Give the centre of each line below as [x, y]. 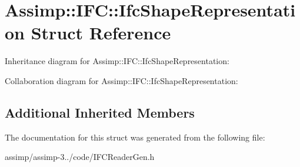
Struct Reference [101, 33]
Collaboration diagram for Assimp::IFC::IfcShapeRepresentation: [121, 80]
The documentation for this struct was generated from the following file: [135, 137]
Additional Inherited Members [100, 112]
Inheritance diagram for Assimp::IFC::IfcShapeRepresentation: [117, 61]
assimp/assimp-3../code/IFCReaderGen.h [80, 157]
